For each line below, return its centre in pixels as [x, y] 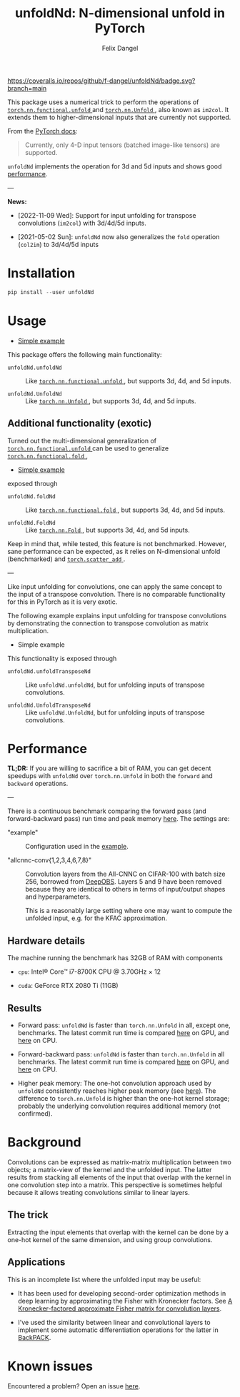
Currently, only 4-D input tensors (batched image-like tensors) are [122, 145]
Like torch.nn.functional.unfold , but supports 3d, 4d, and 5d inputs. [129, 380]
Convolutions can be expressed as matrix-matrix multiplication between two [120, 1162]
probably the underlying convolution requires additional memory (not [119, 1106]
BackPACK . [34, 1337]
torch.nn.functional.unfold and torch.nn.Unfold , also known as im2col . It [118, 109]
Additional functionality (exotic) [80, 424]
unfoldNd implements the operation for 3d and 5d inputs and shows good [115, 166]
